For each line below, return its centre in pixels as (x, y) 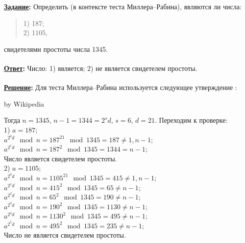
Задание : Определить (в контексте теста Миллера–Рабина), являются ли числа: (123, 6)
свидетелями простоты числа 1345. (56, 49)
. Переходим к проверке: (191, 120)
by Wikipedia (24, 103)
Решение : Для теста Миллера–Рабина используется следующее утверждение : (121, 87)
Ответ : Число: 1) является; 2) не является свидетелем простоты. (101, 68)
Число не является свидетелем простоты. (65, 235)
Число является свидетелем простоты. (61, 158)
